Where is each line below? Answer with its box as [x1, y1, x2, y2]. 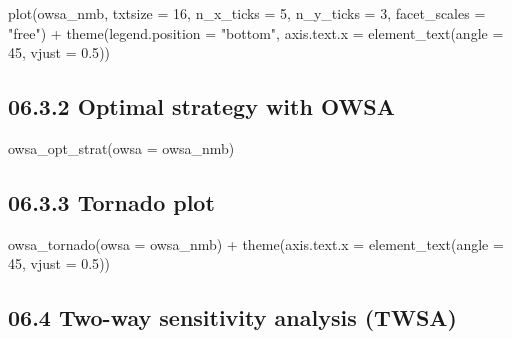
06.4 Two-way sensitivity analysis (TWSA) [8, 302, 457, 333]
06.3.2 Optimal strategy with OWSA [8, 91, 396, 122]
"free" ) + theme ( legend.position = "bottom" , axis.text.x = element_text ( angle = [8, 22, 504, 43]
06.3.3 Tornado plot [8, 186, 215, 217]
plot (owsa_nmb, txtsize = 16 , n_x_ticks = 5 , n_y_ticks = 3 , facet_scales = [8, 3, 486, 23]
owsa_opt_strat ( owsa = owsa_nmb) [8, 137, 235, 158]
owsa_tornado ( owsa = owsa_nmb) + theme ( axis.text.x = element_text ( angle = [8, 233, 504, 254]
